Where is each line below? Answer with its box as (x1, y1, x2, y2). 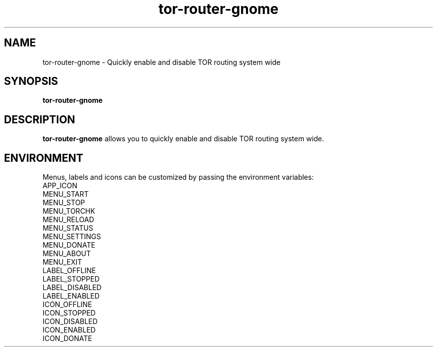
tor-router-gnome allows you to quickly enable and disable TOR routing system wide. (42, 134, 324, 143)
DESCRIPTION (4, 113, 75, 126)
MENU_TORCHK (42, 207, 95, 216)
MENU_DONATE (42, 241, 95, 250)
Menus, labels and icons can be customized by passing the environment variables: (42, 173, 314, 182)
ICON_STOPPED (42, 309, 96, 318)
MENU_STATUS (42, 224, 93, 233)
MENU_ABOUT (42, 249, 91, 258)
